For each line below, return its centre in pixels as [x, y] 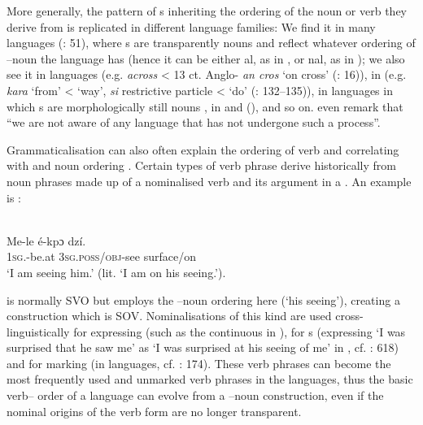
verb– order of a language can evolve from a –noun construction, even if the [195, 395]
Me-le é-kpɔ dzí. [46, 240]
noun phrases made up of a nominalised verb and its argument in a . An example [209, 181]
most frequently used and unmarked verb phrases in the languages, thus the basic [210, 379]
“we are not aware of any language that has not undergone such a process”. [194, 122]
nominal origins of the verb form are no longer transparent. [154, 411]
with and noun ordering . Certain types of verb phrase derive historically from [201, 165]
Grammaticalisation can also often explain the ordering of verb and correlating [203, 149]
